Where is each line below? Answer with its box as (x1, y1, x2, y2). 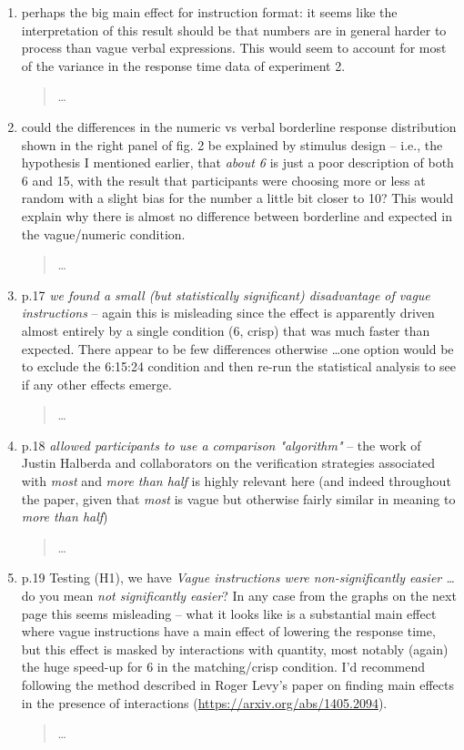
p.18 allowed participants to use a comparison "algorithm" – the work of (21, 435, 421, 454)
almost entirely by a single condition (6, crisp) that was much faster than (21, 320, 430, 340)
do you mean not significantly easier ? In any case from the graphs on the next (21, 586, 457, 605)
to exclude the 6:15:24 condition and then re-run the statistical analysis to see (21, 357, 457, 376)
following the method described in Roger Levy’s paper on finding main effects (21, 675, 454, 694)
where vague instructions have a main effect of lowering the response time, (21, 622, 436, 641)
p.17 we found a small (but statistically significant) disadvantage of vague (21, 285, 430, 304)
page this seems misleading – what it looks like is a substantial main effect (21, 603, 437, 623)
